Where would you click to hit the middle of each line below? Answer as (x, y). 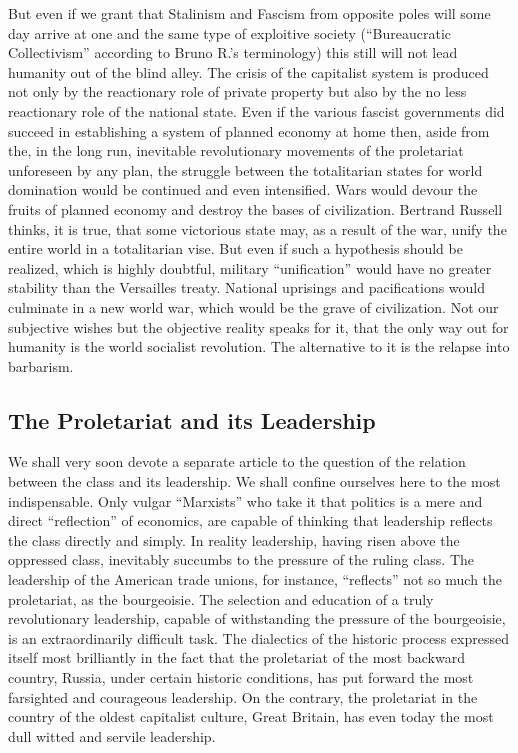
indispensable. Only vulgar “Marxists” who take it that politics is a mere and (245, 500)
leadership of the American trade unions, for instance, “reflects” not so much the (255, 579)
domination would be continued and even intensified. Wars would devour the (243, 189)
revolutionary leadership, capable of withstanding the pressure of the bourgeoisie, (257, 618)
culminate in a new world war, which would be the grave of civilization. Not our (253, 306)
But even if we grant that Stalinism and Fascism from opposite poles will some (249, 13)
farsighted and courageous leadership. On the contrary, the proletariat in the (243, 696)
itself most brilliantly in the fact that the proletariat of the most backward (236, 657)
